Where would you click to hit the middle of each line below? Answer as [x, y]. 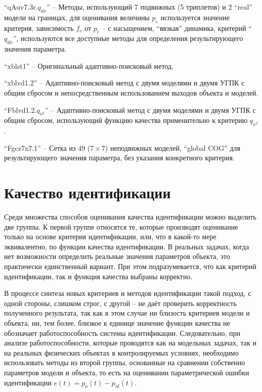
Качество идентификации [88, 192]
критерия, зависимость [39, 28]
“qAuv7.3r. [21, 7]
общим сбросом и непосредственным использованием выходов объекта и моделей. [131, 92]
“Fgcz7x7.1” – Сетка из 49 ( [47, 147]
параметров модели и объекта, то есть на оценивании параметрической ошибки [127, 372]
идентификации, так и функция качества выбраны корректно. [98, 276]
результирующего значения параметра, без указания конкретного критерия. [119, 158]
